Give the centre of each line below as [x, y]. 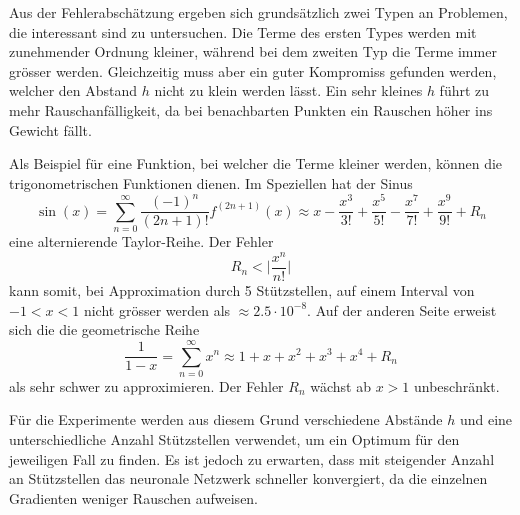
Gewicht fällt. [50, 129]
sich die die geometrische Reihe [104, 329]
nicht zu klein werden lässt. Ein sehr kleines [288, 90]
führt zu [464, 90]
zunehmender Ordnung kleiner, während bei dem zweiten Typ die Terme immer [253, 51]
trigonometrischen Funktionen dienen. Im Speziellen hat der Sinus [211, 182]
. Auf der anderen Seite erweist [402, 309]
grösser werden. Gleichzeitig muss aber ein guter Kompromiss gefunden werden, [253, 70]
